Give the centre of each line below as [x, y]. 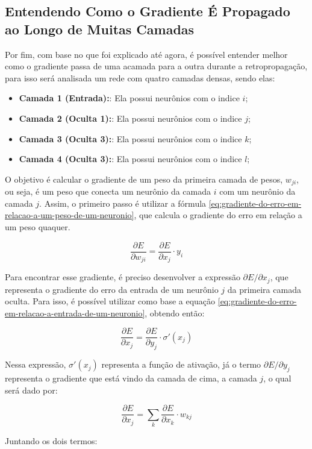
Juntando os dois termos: [51, 440]
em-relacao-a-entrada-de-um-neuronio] [75, 312]
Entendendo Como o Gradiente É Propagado [148, 11]
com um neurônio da [257, 191]
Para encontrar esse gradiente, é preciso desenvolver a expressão [123, 277]
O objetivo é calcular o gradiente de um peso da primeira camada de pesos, [144, 179]
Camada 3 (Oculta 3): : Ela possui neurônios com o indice [130, 138]
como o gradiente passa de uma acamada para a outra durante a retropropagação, [156, 66]
